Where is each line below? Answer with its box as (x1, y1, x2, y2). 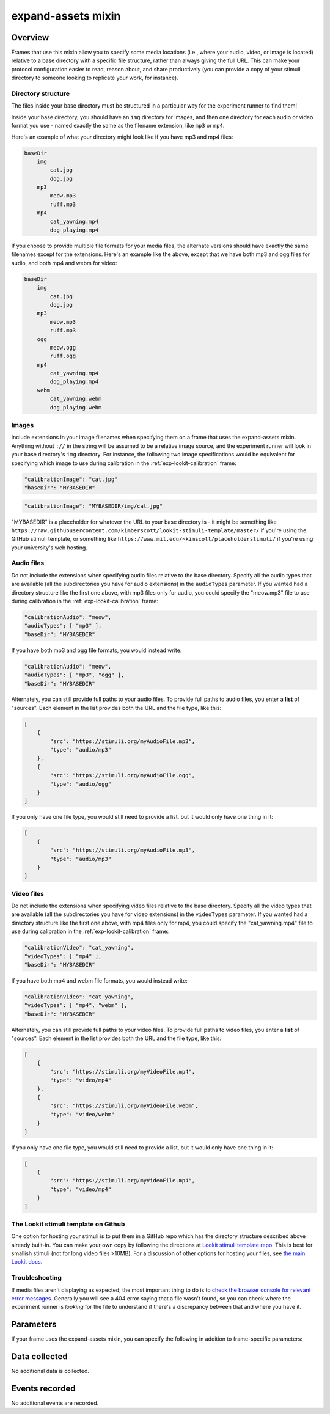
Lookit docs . (11, 1258, 43, 1266)
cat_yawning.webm (50, 395, 102, 403)
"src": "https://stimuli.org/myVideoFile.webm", (50, 1102, 199, 1109)
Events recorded (11, 1383, 76, 1393)
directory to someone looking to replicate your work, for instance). (11, 74, 178, 82)
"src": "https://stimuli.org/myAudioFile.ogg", (50, 772, 196, 779)
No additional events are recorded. (11, 1399, 99, 1407)
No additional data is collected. (11, 1368, 90, 1375)
